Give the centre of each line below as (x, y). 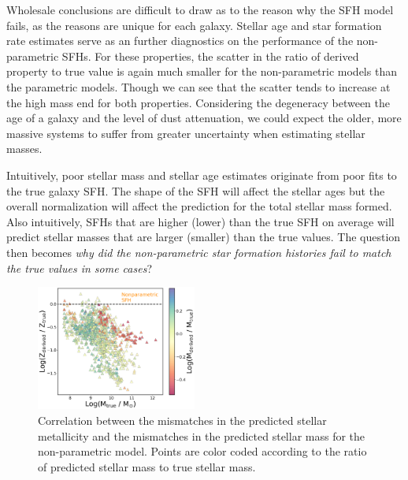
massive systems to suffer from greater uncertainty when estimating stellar (186, 133)
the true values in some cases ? (79, 268)
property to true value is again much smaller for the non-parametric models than (202, 71)
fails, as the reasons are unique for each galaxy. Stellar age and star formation (194, 25)
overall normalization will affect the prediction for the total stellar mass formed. (199, 206)
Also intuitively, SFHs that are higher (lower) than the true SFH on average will (200, 221)
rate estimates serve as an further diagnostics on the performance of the (180, 41)
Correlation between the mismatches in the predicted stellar (182, 420)
